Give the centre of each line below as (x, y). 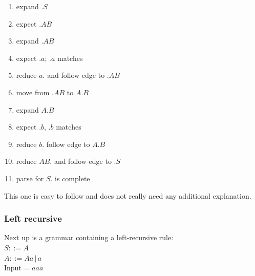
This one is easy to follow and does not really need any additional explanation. (128, 195)
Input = (17, 268)
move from (33, 92)
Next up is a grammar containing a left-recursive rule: (89, 237)
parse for (30, 178)
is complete (72, 178)
